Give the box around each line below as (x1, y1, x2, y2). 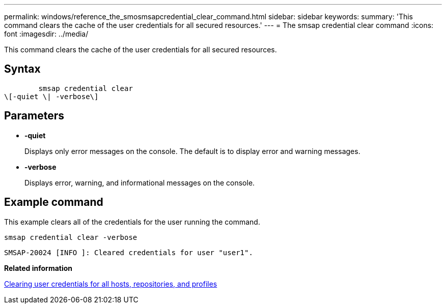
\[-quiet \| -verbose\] (4, 92, 99, 101)
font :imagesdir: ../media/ (4, 29, 89, 38)
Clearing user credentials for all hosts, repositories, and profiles (4, 279, 217, 288)
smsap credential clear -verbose (4, 233, 137, 241)
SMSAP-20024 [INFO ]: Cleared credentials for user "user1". (4, 248, 253, 257)
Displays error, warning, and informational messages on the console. (24, 178, 255, 187)
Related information (4, 263, 73, 272)
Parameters (4, 109, 64, 122)
